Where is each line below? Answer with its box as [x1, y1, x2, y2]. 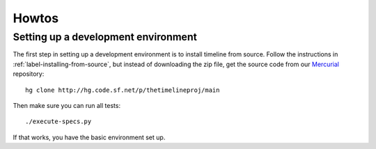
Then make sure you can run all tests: [13, 101, 121, 109]
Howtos [13, 10, 59, 26]
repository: [13, 70, 45, 78]
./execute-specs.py [25, 118, 92, 125]
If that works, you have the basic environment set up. [13, 133, 166, 141]
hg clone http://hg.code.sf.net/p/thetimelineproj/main [25, 86, 220, 94]
